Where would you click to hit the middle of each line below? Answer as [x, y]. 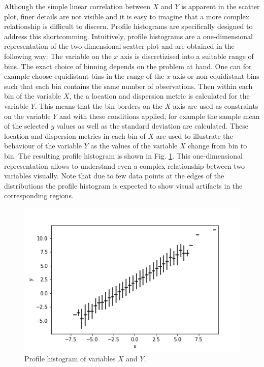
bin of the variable [33, 96]
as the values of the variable [134, 146]
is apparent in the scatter [220, 6]
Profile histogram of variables [70, 359]
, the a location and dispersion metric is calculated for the [159, 96]
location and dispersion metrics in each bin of [75, 135]
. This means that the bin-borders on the [98, 105]
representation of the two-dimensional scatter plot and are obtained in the [119, 46]
